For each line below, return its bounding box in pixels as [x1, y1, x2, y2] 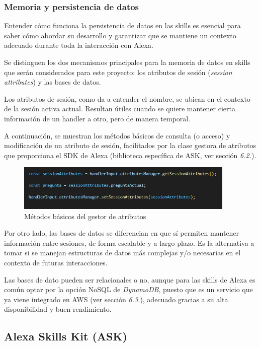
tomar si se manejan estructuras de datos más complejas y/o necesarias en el [4, 247, 241, 258]
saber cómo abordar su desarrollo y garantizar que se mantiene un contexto [4, 30, 236, 40]
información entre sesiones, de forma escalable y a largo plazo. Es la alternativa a [4, 237, 254, 248]
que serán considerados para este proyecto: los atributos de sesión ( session [4, 66, 232, 77]
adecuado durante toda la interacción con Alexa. [4, 40, 153, 50]
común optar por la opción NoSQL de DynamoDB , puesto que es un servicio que [4, 284, 253, 295]
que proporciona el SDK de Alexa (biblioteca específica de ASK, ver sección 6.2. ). [4, 150, 256, 160]
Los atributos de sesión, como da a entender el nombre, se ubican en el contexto [4, 93, 250, 104]
